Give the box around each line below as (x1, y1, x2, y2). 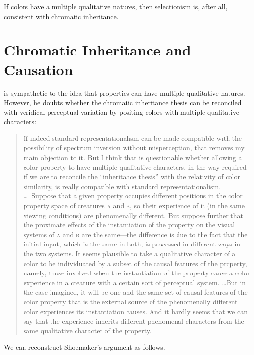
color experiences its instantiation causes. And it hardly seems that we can (23, 306, 248, 316)
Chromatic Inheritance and (4, 40, 191, 60)
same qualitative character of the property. (23, 325, 152, 335)
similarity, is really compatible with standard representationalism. (23, 181, 221, 191)
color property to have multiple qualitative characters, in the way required (23, 162, 247, 172)
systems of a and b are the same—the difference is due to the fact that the (23, 229, 248, 239)
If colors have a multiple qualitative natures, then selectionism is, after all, (4, 1, 228, 11)
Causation (4, 59, 73, 79)
